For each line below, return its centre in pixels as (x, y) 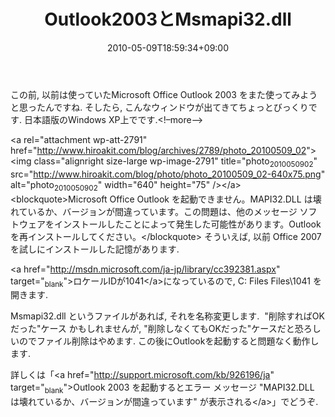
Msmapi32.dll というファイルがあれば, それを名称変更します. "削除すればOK (167, 316)
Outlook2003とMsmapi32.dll (168, 19)
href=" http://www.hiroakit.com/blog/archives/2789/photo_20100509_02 (158, 150)
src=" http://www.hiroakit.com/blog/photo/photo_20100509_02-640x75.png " (168, 174)
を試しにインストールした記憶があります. (95, 249)
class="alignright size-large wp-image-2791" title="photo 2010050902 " (175, 162)
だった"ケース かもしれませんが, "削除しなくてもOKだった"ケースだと (152, 329)
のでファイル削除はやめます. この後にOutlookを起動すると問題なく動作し (169, 341)
